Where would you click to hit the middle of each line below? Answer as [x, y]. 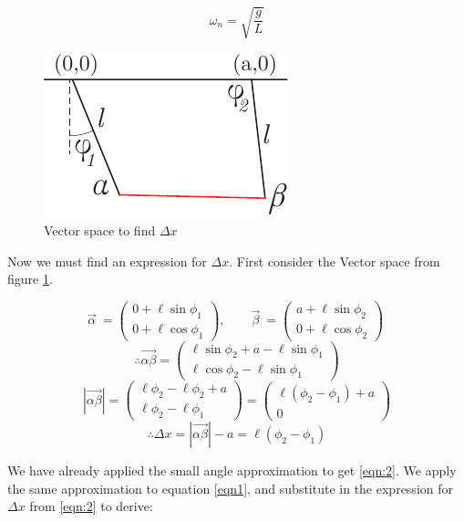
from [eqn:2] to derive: [91, 506]
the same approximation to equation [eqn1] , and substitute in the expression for [230, 488]
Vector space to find [100, 230]
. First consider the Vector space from [335, 261]
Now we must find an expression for [107, 261]
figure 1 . [30, 279]
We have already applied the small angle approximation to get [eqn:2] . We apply [232, 470]
